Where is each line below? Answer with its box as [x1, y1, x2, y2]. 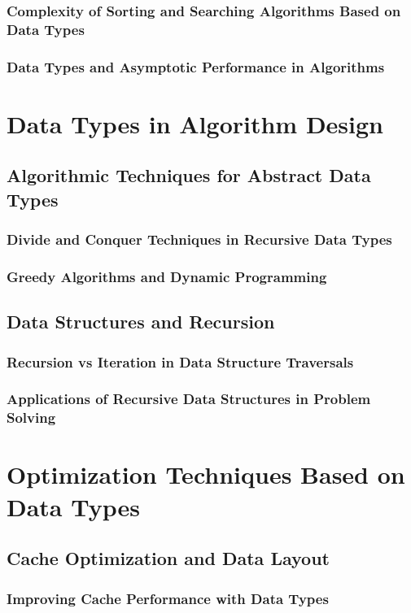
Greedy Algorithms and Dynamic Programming [7, 266, 327, 286]
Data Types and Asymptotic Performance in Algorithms [7, 56, 385, 76]
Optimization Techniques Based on [7, 458, 405, 491]
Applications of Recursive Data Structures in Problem [7, 389, 371, 409]
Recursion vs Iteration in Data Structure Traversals [7, 351, 354, 372]
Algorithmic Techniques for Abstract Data [7, 163, 371, 188]
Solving [7, 407, 56, 428]
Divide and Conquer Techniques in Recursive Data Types [7, 229, 392, 250]
